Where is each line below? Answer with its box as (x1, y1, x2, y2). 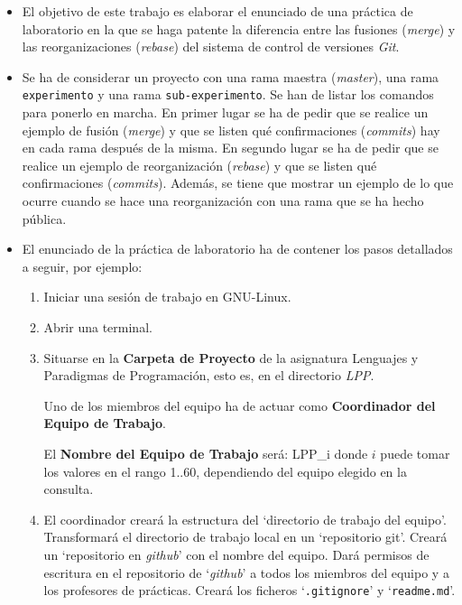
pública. (22, 209, 67, 228)
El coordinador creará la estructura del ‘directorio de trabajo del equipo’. (43, 509, 447, 528)
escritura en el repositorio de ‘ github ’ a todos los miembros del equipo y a (43, 563, 449, 582)
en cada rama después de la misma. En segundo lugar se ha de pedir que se (22, 138, 439, 157)
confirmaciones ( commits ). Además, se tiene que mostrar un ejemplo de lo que (22, 173, 454, 192)
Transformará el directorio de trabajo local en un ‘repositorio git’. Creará (43, 527, 448, 546)
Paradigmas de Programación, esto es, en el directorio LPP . (43, 366, 374, 385)
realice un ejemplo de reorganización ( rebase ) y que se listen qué (22, 155, 377, 174)
